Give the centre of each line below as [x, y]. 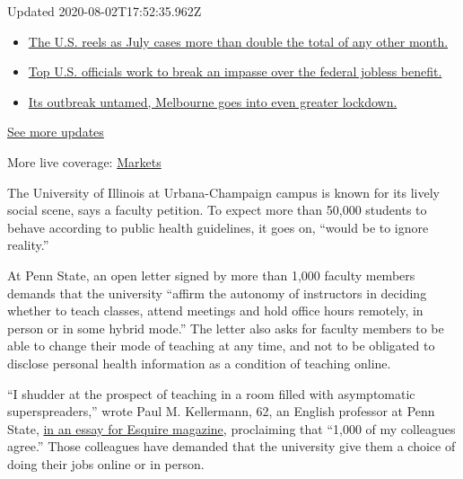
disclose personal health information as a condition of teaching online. [199, 363]
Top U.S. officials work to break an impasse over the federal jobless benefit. [235, 71]
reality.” [28, 245]
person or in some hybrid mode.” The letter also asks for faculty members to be [226, 328]
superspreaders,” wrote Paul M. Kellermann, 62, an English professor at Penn [221, 411]
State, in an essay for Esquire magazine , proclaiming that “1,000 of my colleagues [231, 428]
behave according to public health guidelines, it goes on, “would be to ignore [218, 227]
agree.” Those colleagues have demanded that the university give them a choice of [231, 446]
